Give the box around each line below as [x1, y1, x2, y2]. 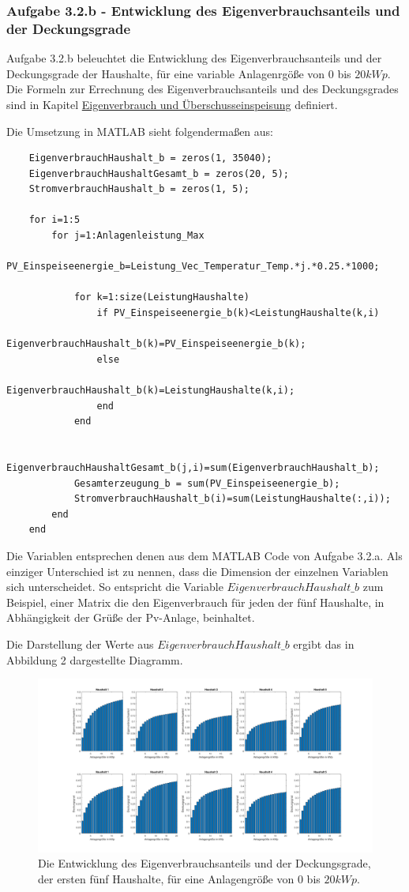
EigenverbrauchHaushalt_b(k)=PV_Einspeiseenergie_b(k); [6, 338, 306, 350]
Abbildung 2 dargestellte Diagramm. [6, 651, 183, 668]
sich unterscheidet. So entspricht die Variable [6, 578, 223, 595]
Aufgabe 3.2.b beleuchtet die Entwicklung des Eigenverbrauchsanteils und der [6, 50, 382, 66]
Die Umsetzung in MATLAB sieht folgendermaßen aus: [6, 122, 274, 139]
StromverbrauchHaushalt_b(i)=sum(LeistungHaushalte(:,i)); [73, 493, 391, 505]
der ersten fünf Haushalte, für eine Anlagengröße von [38, 870, 295, 886]
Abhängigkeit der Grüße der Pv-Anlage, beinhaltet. [6, 609, 255, 626]
